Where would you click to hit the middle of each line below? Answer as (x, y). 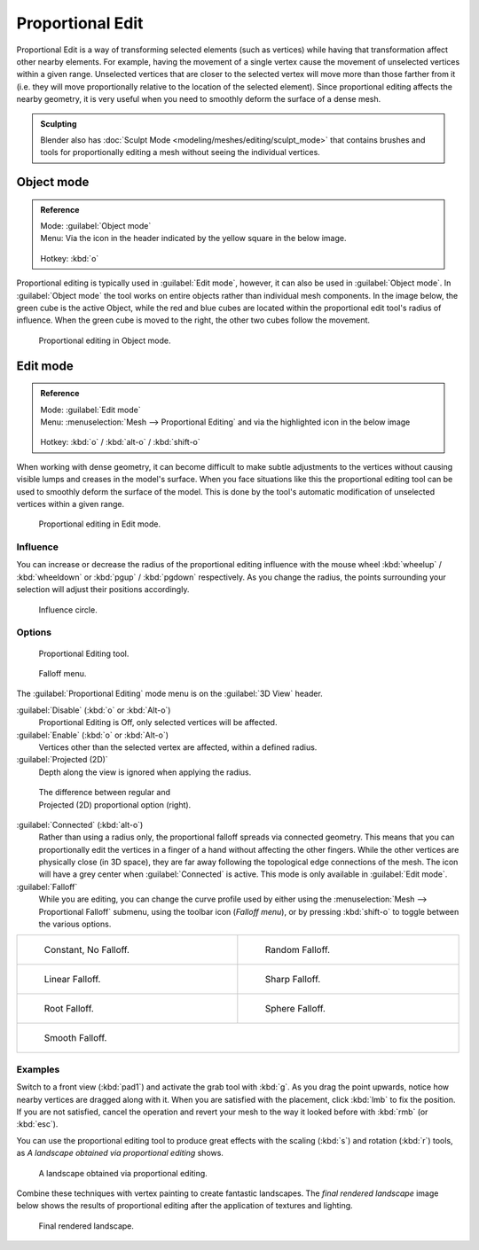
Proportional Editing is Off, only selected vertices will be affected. (158, 723)
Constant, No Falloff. (87, 950)
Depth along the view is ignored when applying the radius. (145, 772)
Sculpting (59, 123)
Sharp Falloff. (293, 980)
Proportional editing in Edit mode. (100, 524)
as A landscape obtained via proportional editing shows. (120, 1153)
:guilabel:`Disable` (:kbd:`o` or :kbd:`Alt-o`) (94, 710)
